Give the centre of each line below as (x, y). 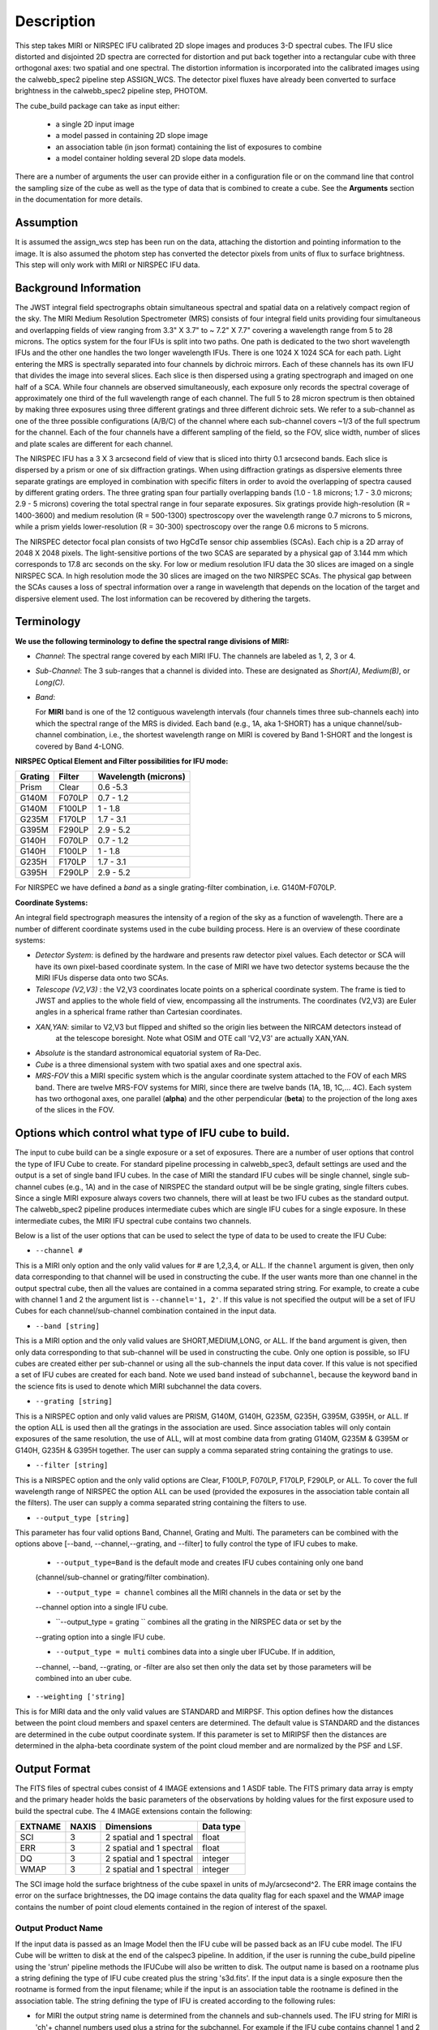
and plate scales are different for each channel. (94, 443)
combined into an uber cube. (84, 1678)
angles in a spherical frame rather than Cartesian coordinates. (139, 1012)
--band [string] (68, 1326)
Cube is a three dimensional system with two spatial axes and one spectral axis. (169, 1065)
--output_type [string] (82, 1518)
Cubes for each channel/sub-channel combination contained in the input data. (146, 1311)
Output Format (53, 1769)
